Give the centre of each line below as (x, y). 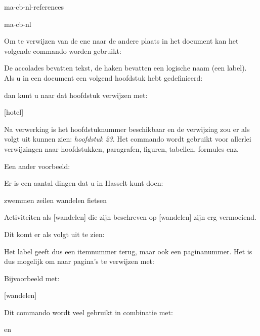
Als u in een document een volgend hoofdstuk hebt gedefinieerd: (103, 77)
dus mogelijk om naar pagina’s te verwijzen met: (79, 261)
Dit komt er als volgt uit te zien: (54, 234)
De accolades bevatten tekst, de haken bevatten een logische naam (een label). (125, 68)
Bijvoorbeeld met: (32, 278)
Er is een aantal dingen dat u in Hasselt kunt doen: (84, 183)
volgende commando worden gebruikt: (63, 51)
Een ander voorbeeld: (37, 166)
